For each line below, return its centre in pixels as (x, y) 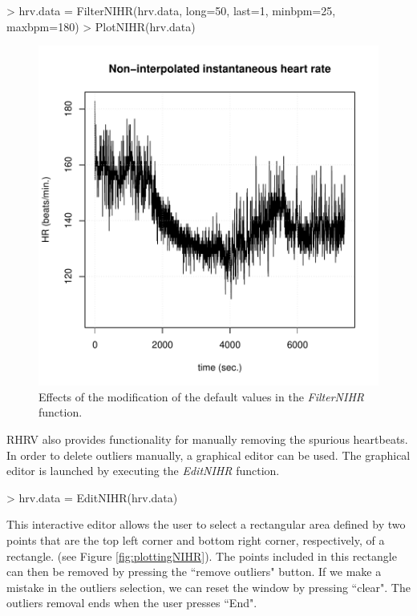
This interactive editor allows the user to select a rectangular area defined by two (206, 524)
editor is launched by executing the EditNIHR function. (143, 471)
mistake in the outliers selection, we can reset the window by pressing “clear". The (208, 587)
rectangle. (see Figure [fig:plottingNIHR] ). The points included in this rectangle (202, 556)
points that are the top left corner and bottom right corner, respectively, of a (196, 540)
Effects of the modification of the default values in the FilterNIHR (202, 396)
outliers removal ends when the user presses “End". (132, 603)
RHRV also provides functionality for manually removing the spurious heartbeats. (207, 439)
